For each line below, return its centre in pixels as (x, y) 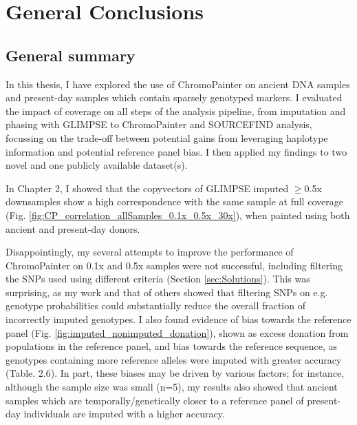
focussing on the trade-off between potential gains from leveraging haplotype (167, 137)
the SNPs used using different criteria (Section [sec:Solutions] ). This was (158, 279)
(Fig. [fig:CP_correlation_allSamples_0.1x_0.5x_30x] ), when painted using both (178, 215)
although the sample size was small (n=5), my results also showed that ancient (172, 387)
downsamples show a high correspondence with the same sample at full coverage (174, 201)
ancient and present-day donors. (73, 228)
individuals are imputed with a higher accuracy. (124, 414)
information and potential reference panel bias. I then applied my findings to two (176, 151)
